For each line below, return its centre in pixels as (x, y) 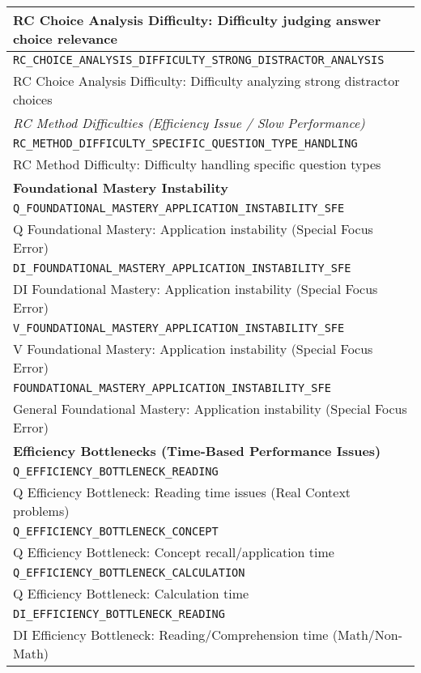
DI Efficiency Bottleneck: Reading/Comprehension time (171, 635)
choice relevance (65, 38)
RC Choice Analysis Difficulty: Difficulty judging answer (197, 20)
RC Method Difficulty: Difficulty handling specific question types (197, 164)
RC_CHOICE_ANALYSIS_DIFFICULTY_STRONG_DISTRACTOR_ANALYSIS (199, 60)
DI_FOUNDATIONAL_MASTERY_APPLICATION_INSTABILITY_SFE (182, 268)
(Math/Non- (368, 635)
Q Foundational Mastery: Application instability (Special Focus (193, 229)
